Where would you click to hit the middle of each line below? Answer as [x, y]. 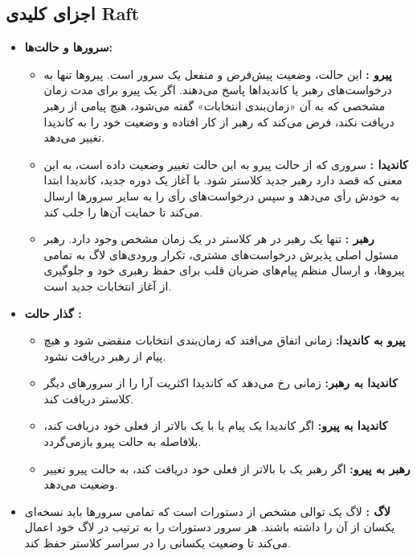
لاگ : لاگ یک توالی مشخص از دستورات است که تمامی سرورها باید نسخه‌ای [207, 511]
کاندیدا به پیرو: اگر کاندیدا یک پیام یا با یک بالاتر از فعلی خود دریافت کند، [216, 425]
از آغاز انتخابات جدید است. [108, 285]
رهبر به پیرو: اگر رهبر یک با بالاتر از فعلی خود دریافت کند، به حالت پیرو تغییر [227, 468]
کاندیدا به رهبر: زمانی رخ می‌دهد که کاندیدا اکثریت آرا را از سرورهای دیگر [221, 383]
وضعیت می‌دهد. [81, 484]
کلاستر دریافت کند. [89, 398]
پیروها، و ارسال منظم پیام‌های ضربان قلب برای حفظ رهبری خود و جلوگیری [224, 270]
